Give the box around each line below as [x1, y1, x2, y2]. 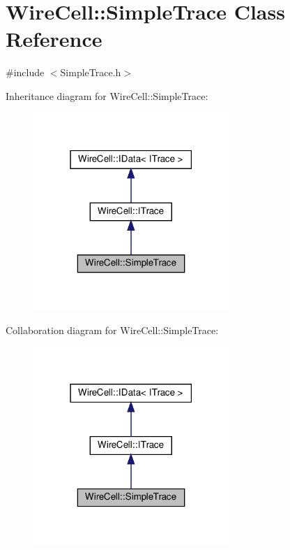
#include [6, 65, 45, 80]
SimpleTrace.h [60, 65, 121, 80]
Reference [6, 24, 102, 53]
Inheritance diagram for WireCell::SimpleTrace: [6, 88, 208, 103]
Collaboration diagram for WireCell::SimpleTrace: [6, 322, 219, 337]
